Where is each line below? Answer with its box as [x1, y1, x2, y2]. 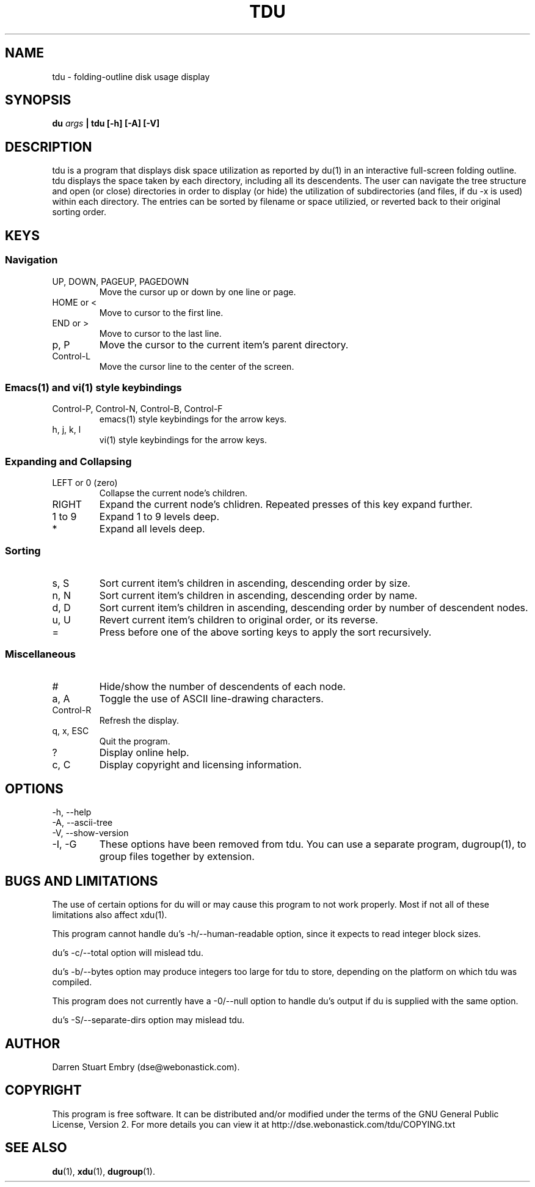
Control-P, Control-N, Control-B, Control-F [52, 403, 223, 414]
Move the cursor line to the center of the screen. [99, 361, 294, 372]
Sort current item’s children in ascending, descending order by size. [99, 576, 410, 589]
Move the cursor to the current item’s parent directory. [99, 338, 349, 351]
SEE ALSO [5, 1140, 67, 1156]
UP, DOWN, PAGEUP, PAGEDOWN [52, 276, 189, 287]
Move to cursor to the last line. [99, 328, 222, 339]
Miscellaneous [5, 648, 76, 661]
